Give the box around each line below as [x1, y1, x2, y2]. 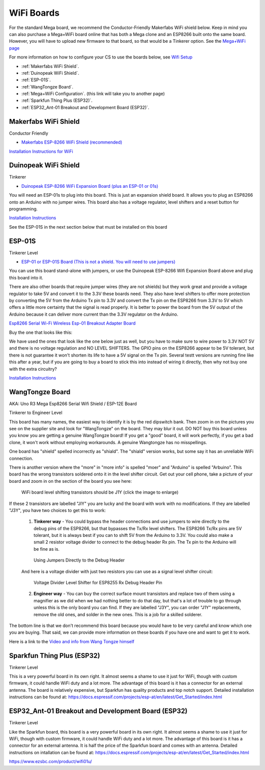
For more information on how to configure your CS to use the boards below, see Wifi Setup [9, 54, 193, 60]
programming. [9, 206, 38, 211]
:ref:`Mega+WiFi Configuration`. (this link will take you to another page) [21, 91, 165, 97]
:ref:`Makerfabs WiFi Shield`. [21, 63, 79, 69]
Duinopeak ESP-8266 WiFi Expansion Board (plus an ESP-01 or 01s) [21, 183, 159, 189]
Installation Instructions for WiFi [9, 148, 73, 154]
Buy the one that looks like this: [9, 329, 73, 335]
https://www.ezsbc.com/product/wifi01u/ [9, 759, 92, 765]
